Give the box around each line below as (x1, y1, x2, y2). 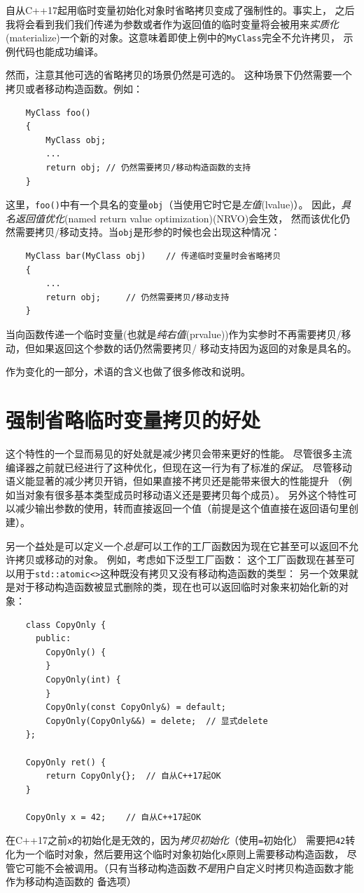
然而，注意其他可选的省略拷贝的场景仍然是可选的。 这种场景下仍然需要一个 (6, 67, 352, 82)
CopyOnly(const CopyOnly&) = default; (45, 702, 226, 713)
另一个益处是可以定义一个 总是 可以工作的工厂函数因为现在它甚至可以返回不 (6, 538, 349, 553)
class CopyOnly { (25, 619, 106, 630)
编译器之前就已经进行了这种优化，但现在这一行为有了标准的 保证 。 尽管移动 (6, 459, 352, 474)
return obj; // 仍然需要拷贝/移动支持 (45, 292, 230, 302)
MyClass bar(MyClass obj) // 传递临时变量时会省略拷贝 (25, 251, 281, 262)
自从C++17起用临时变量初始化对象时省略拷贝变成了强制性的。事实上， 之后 (6, 3, 355, 17)
